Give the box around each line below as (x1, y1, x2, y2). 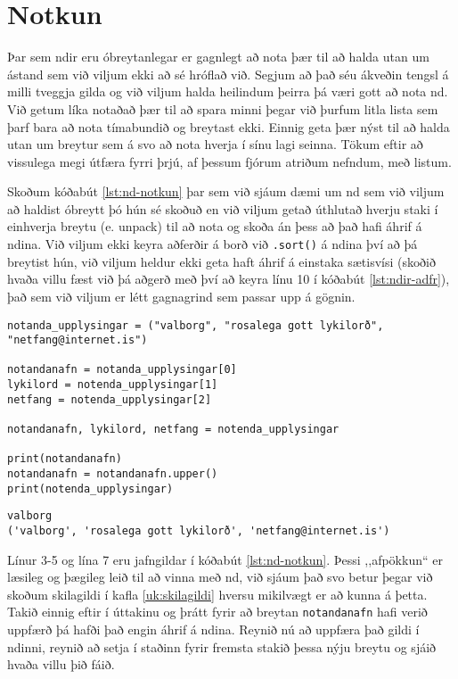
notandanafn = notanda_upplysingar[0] (7, 363, 237, 377)
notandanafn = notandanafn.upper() (7, 468, 218, 481)
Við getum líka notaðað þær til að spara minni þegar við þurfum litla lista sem (7, 99, 438, 118)
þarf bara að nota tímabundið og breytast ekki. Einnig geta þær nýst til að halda (7, 117, 450, 136)
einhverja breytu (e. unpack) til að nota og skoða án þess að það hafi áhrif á (7, 217, 422, 236)
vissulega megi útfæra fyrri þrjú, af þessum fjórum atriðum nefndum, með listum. (7, 152, 452, 170)
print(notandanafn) (7, 452, 122, 466)
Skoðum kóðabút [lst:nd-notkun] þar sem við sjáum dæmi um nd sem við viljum (7, 182, 445, 201)
